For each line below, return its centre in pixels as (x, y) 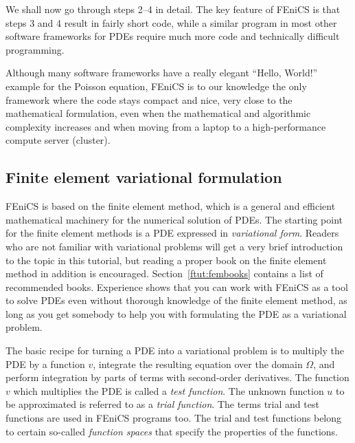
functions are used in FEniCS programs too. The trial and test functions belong (174, 418)
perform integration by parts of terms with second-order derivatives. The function (177, 377)
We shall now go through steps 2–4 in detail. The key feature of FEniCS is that (173, 9)
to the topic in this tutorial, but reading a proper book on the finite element (166, 260)
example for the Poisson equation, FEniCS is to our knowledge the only (156, 86)
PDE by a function (45, 364)
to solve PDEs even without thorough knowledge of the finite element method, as (176, 300)
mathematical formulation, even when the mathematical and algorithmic (158, 113)
